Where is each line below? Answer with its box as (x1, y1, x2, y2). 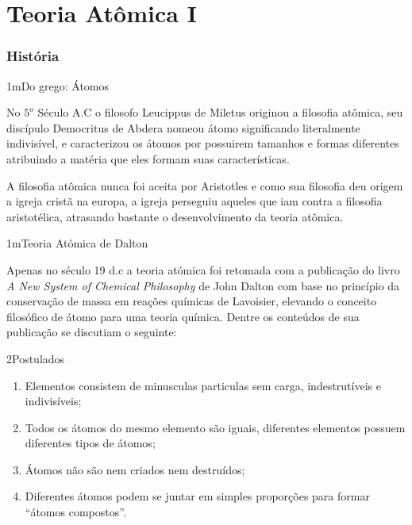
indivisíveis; (25, 393, 82, 409)
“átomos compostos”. (25, 504, 126, 520)
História (6, 46, 60, 66)
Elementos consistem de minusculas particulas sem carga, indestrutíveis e (25, 377, 381, 393)
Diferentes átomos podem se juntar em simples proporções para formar (25, 488, 370, 504)
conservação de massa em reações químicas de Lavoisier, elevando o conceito (6, 293, 377, 309)
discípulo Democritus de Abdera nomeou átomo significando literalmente (6, 119, 360, 136)
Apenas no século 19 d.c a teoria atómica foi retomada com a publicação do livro (6, 261, 400, 278)
